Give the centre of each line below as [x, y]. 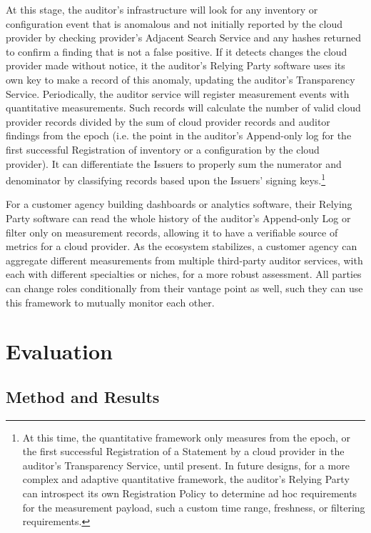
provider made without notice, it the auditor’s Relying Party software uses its [176, 65]
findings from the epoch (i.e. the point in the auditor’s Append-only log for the [179, 135]
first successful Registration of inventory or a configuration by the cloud [163, 149]
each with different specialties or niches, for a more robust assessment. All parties [184, 274]
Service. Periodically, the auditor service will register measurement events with [178, 93]
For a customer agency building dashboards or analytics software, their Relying [179, 204]
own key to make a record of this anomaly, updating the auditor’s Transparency [181, 79]
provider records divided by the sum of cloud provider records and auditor [168, 121]
